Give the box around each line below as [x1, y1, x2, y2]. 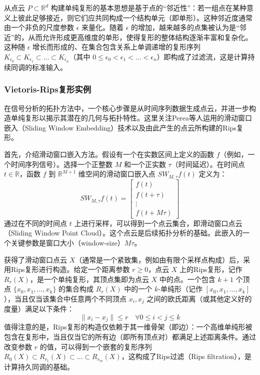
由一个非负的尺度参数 [4, 22, 74, 32]
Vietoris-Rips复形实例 [4, 83, 91, 95]
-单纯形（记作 [158, 283, 202, 294]
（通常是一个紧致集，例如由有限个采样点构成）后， [75, 254, 243, 264]
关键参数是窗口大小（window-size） [10, 237, 124, 247]
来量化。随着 [81, 22, 124, 32]
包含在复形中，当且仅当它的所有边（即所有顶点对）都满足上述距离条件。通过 [4, 331, 256, 342]
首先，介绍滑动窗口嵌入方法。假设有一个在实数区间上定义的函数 [4, 149, 214, 159]
